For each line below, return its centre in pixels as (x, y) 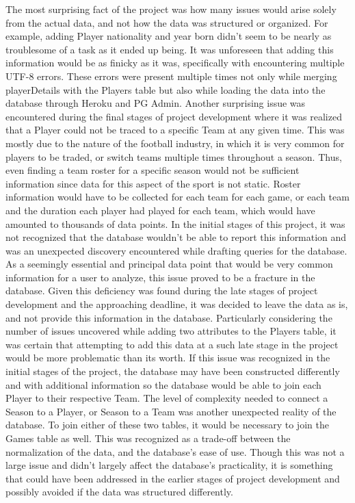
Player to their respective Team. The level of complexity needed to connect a (167, 398)
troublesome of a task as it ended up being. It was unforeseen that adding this (170, 49)
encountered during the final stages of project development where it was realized (174, 116)
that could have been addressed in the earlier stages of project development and (173, 478)
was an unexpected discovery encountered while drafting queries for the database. (176, 250)
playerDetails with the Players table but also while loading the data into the (166, 89)
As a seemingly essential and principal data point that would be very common (169, 264)
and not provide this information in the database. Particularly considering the (169, 317)
